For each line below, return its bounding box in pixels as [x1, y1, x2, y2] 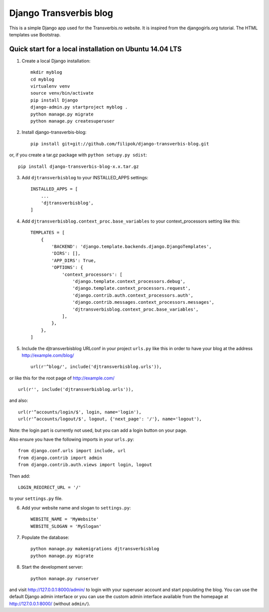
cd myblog [30, 76, 54, 82]
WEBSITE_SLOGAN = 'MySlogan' [30, 523, 102, 529]
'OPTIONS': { [51, 264, 83, 270]
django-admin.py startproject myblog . [30, 105, 128, 110]
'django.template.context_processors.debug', [72, 279, 186, 284]
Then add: [9, 473, 30, 479]
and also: [9, 397, 28, 403]
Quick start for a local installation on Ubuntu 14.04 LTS [9, 45, 182, 53]
